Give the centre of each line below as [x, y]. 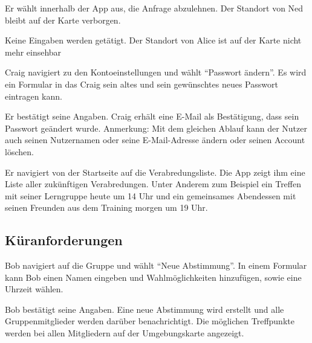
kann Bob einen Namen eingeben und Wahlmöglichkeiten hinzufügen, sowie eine [153, 277]
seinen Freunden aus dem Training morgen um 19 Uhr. [106, 207]
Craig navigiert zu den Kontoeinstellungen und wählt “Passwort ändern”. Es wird [156, 72]
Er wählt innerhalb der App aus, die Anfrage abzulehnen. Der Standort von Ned [154, 8]
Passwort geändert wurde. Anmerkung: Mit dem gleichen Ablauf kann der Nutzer [156, 128]
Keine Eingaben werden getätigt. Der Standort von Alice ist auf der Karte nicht [153, 40]
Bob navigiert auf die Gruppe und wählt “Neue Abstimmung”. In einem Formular [156, 265]
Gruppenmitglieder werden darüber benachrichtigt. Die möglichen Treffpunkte [150, 321]
